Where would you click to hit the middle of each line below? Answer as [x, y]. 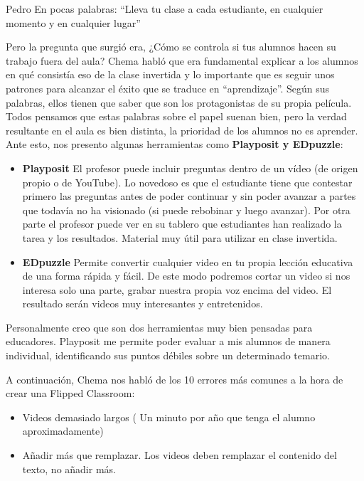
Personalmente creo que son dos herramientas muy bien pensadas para [159, 327]
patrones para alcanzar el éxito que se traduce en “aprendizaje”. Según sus [168, 88]
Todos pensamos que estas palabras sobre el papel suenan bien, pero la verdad [176, 116]
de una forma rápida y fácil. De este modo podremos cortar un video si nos [186, 276]
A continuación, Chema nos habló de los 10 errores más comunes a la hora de [175, 379]
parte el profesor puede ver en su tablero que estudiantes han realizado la [182, 224]
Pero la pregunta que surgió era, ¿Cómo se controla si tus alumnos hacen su [171, 47]
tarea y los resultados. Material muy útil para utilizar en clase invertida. [180, 237]
